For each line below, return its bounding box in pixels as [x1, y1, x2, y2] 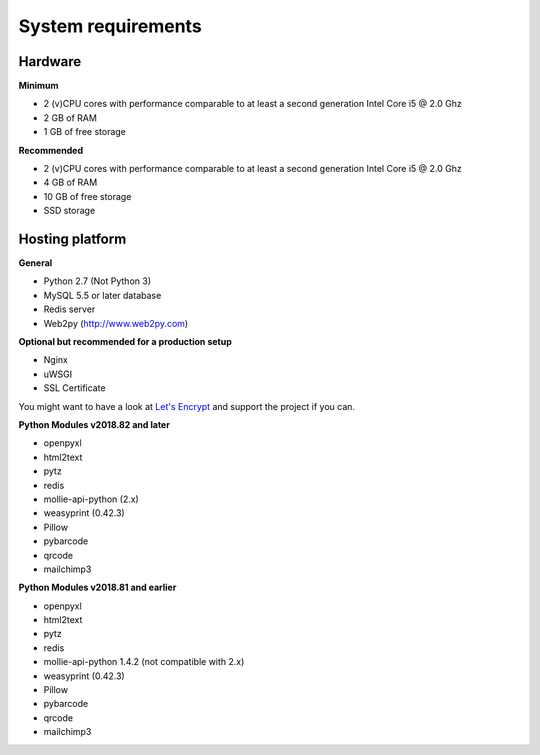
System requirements [18, 15, 202, 37]
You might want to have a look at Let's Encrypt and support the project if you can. [18, 400, 355, 412]
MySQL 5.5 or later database [43, 289, 162, 301]
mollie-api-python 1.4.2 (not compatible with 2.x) [43, 656, 245, 668]
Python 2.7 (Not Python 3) [43, 275, 152, 287]
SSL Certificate [43, 382, 106, 394]
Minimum [18, 80, 59, 92]
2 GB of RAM [43, 111, 97, 124]
